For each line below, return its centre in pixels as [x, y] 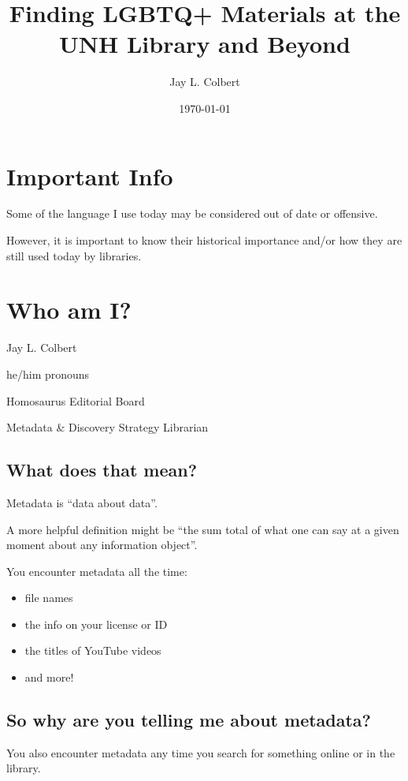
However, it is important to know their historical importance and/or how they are [204, 240]
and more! [49, 677]
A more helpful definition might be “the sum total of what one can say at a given [203, 529]
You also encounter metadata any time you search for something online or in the [201, 752]
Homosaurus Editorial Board [76, 400]
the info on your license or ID [96, 624]
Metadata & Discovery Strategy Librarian [108, 427]
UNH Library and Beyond [205, 44]
